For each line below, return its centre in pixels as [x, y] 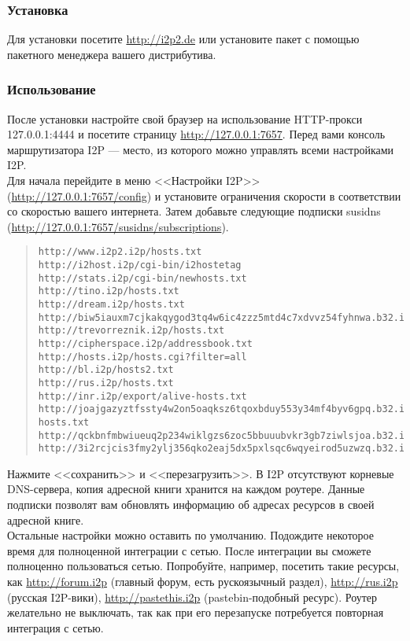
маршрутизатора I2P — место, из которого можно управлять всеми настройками [201, 149]
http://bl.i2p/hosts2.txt [106, 370]
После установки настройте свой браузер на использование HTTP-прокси [185, 118]
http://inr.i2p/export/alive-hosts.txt [142, 396]
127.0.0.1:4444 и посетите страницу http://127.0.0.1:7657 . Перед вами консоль [196, 134]
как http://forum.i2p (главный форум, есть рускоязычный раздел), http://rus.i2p [203, 582]
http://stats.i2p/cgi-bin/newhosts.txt [142, 278]
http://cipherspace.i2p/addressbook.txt [145, 343]
